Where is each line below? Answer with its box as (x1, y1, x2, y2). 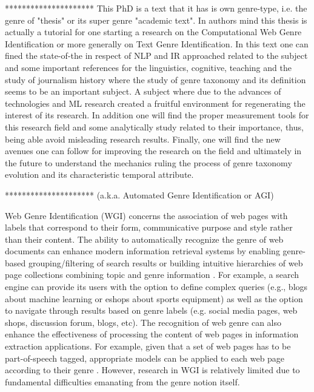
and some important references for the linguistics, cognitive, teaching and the (5, 61, 292, 73)
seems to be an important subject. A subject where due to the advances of (5, 85, 281, 98)
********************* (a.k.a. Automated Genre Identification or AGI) (5, 188, 274, 201)
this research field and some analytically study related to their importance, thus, (5, 120, 304, 133)
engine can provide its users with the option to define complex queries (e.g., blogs (5, 280, 308, 293)
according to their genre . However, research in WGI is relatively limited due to (5, 363, 300, 376)
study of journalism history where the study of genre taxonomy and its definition (5, 73, 306, 86)
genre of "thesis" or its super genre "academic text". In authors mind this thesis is (5, 13, 307, 26)
